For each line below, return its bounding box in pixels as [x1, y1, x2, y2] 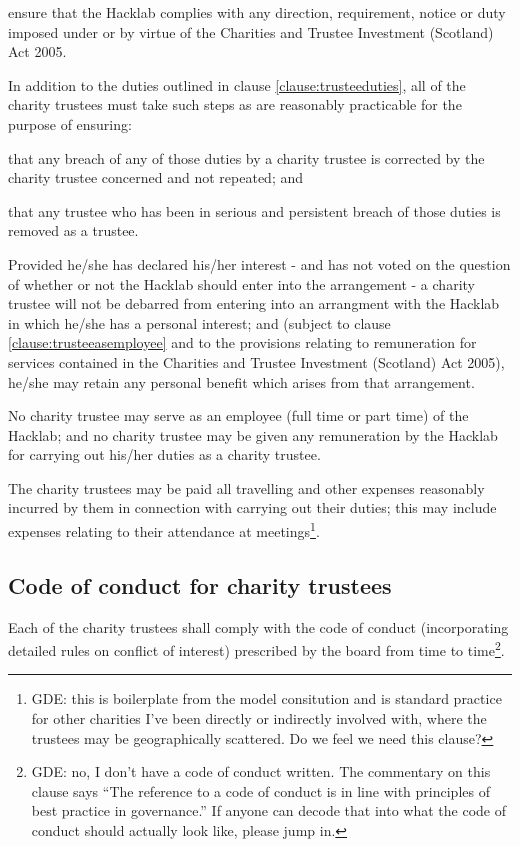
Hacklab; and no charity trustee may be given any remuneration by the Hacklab [8, 424, 498, 445]
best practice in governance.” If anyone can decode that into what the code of [31, 800, 506, 821]
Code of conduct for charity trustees [8, 569, 392, 600]
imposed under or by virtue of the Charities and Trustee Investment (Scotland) [8, 21, 494, 42]
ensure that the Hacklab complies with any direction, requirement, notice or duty [8, 2, 506, 22]
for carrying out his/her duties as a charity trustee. [8, 444, 321, 465]
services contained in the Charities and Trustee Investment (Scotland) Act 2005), [8, 351, 505, 372]
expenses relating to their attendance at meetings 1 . [8, 518, 320, 541]
